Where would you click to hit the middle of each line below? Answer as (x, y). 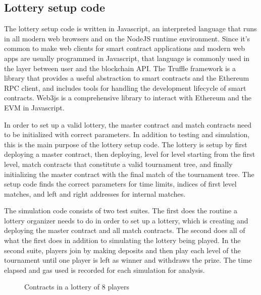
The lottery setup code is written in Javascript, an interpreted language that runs (130, 28)
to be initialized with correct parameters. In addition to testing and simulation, (127, 134)
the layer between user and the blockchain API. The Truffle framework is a (120, 68)
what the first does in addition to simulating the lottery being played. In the (122, 240)
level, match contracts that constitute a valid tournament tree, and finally (118, 164)
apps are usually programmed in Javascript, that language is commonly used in (127, 58)
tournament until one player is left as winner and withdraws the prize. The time (128, 260)
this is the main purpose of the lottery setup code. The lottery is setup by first (126, 144)
